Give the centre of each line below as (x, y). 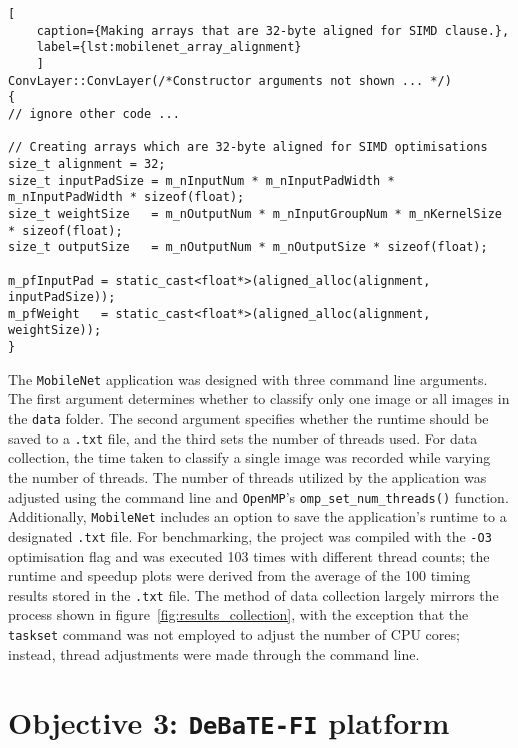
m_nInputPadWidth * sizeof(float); (126, 197)
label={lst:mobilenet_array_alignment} (169, 47)
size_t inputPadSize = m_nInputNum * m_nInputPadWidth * (201, 180)
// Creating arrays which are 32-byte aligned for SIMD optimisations (248, 147)
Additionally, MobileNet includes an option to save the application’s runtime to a (257, 516)
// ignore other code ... (94, 113)
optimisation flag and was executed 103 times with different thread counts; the (249, 555)
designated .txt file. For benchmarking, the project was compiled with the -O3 (250, 535)
